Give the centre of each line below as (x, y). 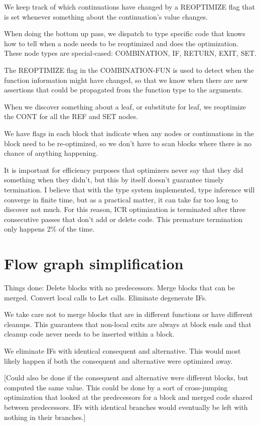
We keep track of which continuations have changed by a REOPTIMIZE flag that (129, 7)
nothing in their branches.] (45, 417)
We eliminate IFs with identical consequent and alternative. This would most (122, 350)
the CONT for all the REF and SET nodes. (71, 116)
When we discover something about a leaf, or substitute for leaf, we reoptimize (125, 106)
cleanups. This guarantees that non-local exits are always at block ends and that (128, 324)
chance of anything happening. (51, 153)
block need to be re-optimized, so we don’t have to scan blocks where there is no (128, 143)
